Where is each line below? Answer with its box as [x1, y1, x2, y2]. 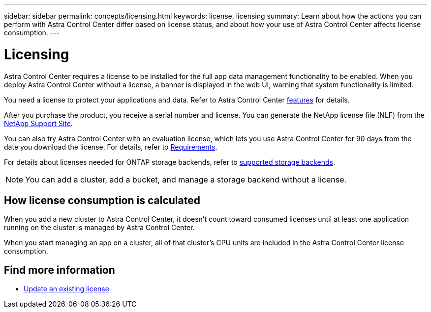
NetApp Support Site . [4, 119, 73, 128]
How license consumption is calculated [4, 194, 200, 207]
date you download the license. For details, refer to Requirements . [4, 142, 217, 151]
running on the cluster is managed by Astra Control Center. [4, 223, 195, 232]
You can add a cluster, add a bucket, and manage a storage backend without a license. [25, 174, 347, 184]
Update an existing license [24, 285, 109, 293]
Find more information [4, 263, 115, 276]
